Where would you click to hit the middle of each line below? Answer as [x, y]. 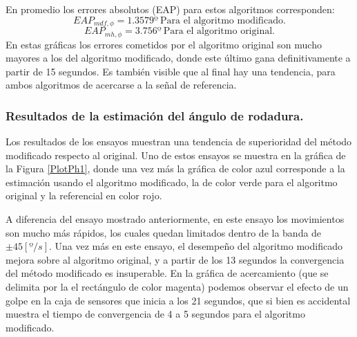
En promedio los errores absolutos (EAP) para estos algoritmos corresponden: [170, 9]
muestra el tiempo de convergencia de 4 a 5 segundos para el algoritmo [155, 314]
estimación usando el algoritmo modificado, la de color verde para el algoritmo [172, 182]
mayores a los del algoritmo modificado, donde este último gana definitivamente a [178, 58]
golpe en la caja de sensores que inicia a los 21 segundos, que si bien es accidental [178, 300]
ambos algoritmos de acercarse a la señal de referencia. [121, 85]
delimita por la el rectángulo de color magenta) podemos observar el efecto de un [177, 287]
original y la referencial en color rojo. [84, 195]
